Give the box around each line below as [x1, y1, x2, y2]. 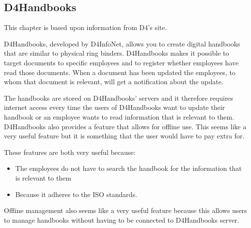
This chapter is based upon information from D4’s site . [4, 22, 167, 32]
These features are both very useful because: [4, 147, 136, 157]
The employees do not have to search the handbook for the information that [15, 163, 242, 173]
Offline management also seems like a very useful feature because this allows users [4, 205, 247, 215]
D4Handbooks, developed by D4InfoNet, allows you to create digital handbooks [4, 38, 240, 48]
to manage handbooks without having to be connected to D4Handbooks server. [4, 214, 239, 225]
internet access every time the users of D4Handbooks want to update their [4, 102, 225, 112]
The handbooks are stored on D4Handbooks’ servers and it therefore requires [4, 92, 234, 103]
